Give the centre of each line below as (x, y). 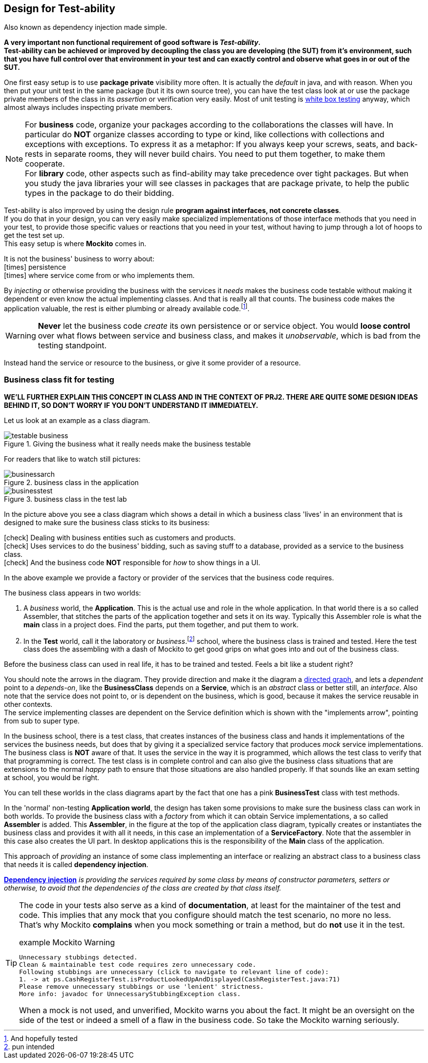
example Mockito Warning (67, 943)
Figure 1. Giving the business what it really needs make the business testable (128, 444)
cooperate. (45, 164)
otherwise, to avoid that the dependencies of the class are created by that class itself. (143, 888)
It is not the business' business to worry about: (79, 259)
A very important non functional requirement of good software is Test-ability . (132, 43)
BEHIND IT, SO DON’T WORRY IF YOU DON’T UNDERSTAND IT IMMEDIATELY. (131, 405)
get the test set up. (34, 235)
